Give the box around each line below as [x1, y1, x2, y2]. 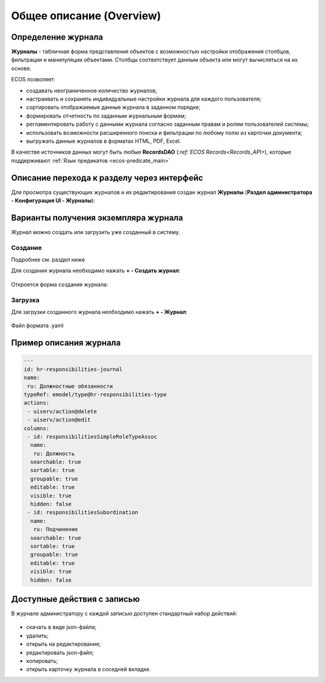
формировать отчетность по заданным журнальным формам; [26, 112, 187, 119]
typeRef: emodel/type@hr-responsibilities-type [23, 391, 167, 398]
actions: [23, 399, 50, 407]
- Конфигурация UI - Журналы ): [11, 197, 96, 204]
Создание [11, 243, 42, 252]
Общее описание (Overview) [11, 9, 161, 22]
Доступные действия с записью [11, 594, 140, 604]
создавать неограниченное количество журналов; [26, 87, 158, 94]
